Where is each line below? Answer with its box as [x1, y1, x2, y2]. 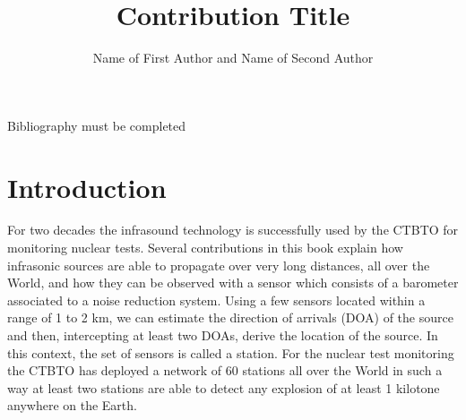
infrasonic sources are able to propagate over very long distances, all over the [7, 255, 430, 274]
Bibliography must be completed [7, 116, 186, 134]
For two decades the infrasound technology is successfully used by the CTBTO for [7, 220, 459, 239]
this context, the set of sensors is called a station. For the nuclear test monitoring [7, 343, 454, 362]
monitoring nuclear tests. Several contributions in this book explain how [7, 238, 403, 257]
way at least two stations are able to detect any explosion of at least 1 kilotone [7, 378, 440, 397]
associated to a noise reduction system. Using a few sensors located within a [7, 290, 426, 309]
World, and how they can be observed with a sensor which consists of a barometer [7, 273, 459, 292]
